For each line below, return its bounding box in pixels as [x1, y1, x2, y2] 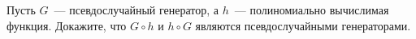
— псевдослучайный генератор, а [54, 2, 219, 18]
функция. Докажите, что [6, 17, 127, 33]
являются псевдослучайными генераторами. [195, 17, 411, 33]
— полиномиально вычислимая [234, 2, 389, 18]
